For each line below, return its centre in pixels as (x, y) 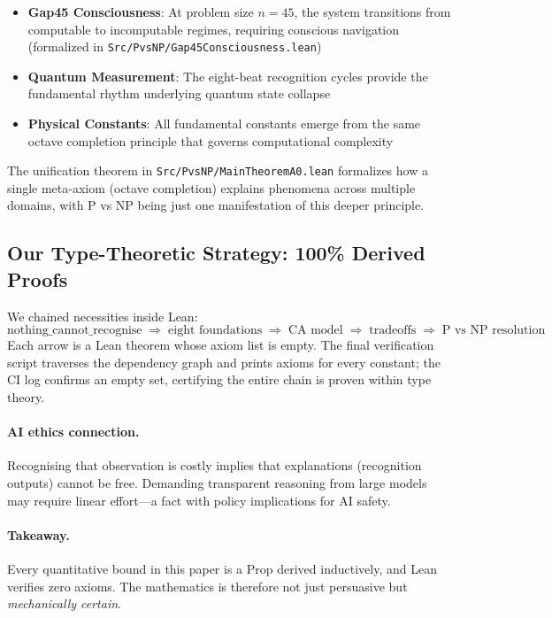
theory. (26, 397)
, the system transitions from (372, 12)
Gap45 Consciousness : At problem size (141, 12)
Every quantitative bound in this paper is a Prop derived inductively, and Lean (222, 568)
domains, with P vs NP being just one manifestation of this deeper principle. (216, 205)
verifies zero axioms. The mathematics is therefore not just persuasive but (207, 586)
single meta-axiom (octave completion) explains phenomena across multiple (211, 187)
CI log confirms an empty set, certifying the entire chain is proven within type (219, 379)
